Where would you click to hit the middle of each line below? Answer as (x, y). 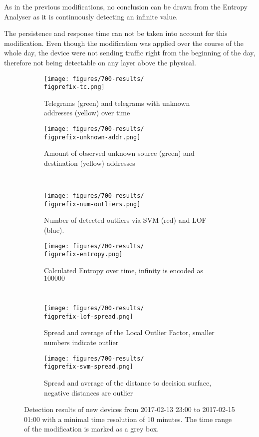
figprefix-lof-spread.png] (89, 316)
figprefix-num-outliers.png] (92, 204)
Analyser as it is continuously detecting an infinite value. (91, 16)
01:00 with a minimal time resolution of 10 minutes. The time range (128, 419)
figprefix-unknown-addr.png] (92, 137)
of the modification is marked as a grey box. (92, 429)
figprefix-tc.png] (74, 87)
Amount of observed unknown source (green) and (119, 153)
